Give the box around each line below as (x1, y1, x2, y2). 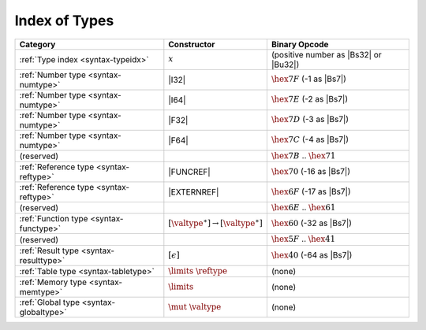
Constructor (168, 39, 215, 50)
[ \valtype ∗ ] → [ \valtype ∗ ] (168, 217, 263, 228)
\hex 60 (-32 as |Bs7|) (271, 217, 353, 228)
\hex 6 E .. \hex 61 (271, 202, 336, 213)
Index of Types (14, 12, 114, 29)
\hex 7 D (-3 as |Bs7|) (271, 114, 349, 125)
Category (19, 39, 56, 50)
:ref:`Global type (19, 297, 80, 308)
